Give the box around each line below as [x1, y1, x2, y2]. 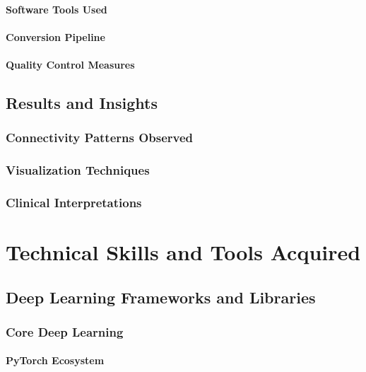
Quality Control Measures [6, 57, 135, 71]
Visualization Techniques [6, 161, 150, 179]
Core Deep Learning [6, 322, 124, 340]
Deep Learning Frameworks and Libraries [6, 286, 316, 308]
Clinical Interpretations [6, 193, 142, 211]
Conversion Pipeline [6, 29, 105, 44]
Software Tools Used [6, 1, 107, 16]
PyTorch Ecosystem [6, 353, 105, 368]
